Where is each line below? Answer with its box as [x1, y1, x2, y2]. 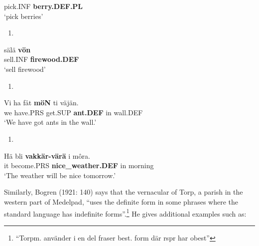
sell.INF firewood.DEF [4, 54, 79, 64]
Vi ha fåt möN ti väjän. [4, 97, 79, 108]
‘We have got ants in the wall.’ [4, 117, 97, 127]
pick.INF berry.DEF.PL [4, 1, 83, 11]
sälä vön [4, 44, 31, 54]
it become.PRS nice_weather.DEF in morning [4, 160, 154, 171]
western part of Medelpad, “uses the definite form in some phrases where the [4, 196, 239, 207]
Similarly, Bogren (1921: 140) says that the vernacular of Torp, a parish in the [4, 187, 243, 197]
